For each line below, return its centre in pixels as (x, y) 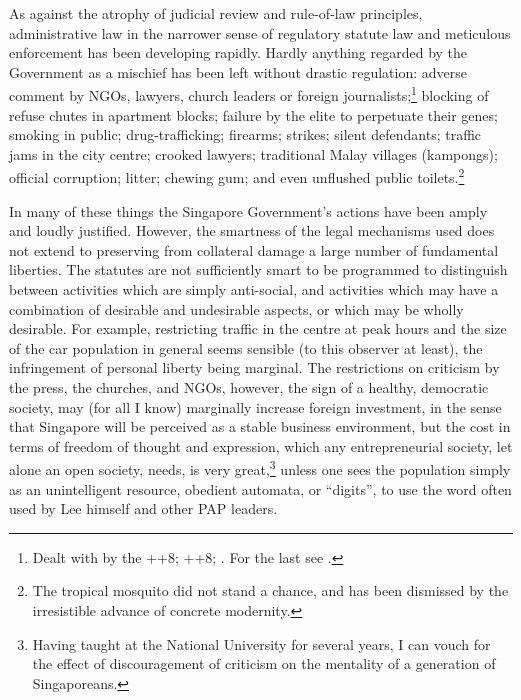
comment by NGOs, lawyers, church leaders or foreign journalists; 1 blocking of (249, 94)
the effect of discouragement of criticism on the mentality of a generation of (264, 663)
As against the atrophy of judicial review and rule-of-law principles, (216, 13)
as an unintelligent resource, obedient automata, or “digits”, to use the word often (260, 488)
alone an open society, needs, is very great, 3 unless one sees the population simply (260, 468)
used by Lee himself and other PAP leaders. (143, 508)
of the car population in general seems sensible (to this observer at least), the (246, 347)
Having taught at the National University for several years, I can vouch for (261, 643)
